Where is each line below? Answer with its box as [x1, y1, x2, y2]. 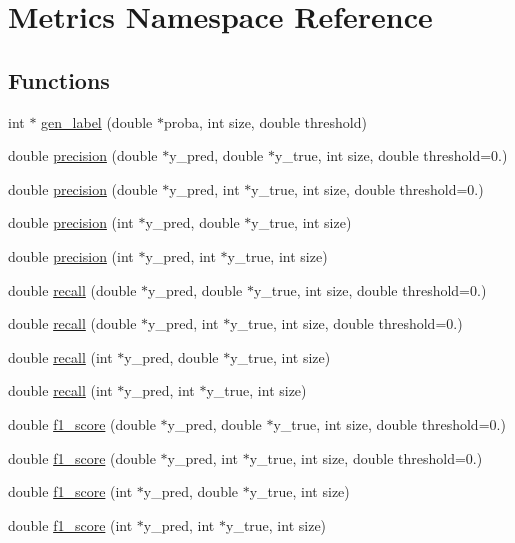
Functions [8, 64, 110, 95]
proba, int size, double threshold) [164, 111, 367, 132]
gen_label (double [41, 111, 153, 132]
